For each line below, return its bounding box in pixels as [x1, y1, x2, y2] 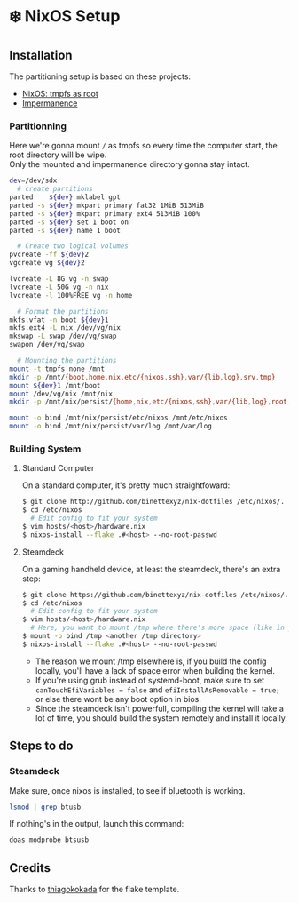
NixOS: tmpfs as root [21, 89, 99, 99]
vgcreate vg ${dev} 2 [9, 259, 86, 268]
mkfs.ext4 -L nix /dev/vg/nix [9, 324, 122, 332]
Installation [9, 47, 73, 62]
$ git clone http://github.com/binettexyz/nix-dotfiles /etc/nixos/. [21, 498, 286, 507]
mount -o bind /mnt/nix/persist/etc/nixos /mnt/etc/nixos [9, 413, 228, 422]
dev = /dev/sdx [9, 176, 58, 186]
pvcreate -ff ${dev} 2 [9, 250, 90, 260]
